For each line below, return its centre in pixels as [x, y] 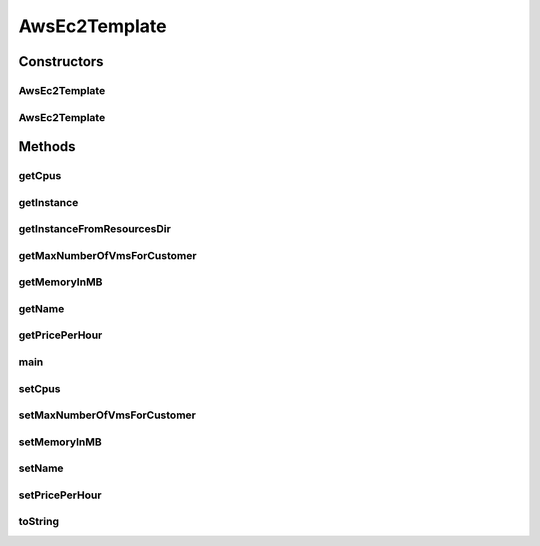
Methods [47, 146]
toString [39, 522]
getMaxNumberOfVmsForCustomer [107, 255]
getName [41, 308]
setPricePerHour [60, 495]
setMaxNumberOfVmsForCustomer [107, 415]
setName [41, 468]
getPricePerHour [60, 335]
